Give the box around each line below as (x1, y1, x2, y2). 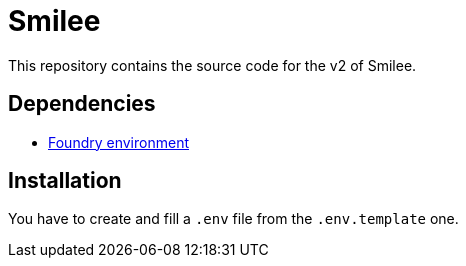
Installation (8, 168, 122, 194)
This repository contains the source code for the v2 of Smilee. (8, 56, 417, 74)
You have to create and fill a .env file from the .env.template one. (8, 210, 459, 228)
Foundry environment (48, 133, 189, 151)
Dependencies (8, 91, 156, 117)
